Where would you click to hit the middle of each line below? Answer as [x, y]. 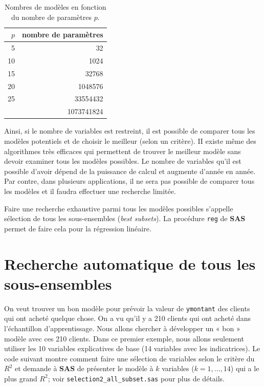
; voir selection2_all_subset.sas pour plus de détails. [136, 378]
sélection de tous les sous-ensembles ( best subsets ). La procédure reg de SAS [125, 218]
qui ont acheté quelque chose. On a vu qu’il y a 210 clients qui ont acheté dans [128, 318]
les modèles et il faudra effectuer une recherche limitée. [90, 191]
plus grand [21, 378]
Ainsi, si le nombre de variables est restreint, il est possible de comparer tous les [130, 131]
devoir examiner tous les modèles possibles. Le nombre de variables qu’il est [123, 161]
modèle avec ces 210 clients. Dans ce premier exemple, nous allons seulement [124, 338]
